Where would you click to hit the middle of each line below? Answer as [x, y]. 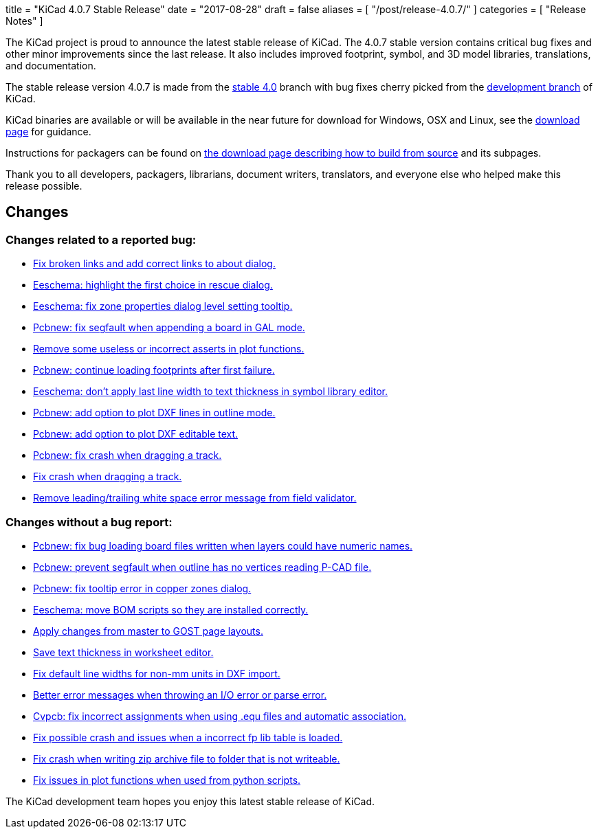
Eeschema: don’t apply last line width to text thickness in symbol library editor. [211, 392]
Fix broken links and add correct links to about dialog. [154, 264]
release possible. [44, 186]
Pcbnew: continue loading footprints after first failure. [154, 370]
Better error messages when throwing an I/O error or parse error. [180, 695]
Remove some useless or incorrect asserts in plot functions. [169, 349]
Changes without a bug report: [89, 522]
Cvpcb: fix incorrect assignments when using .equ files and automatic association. [220, 716]
